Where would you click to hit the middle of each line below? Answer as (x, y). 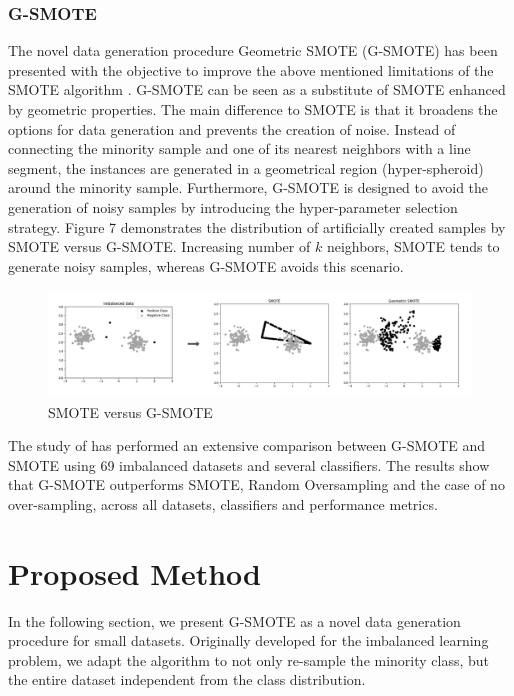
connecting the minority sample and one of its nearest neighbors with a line (239, 148)
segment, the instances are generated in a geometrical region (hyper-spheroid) (246, 167)
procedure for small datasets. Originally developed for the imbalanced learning (248, 640)
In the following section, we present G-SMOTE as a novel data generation (234, 620)
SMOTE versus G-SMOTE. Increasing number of (159, 246)
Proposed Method (134, 572)
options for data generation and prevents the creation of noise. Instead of (232, 128)
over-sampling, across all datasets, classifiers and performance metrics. (223, 503)
